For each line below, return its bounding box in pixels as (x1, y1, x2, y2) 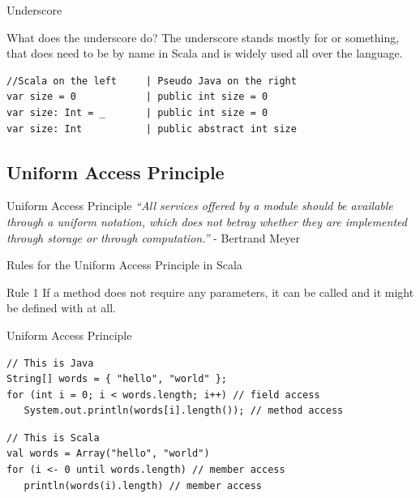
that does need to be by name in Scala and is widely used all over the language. (6, 45, 403, 62)
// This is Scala (6, 431, 100, 444)
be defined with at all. (6, 299, 116, 316)
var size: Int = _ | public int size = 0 (6, 106, 268, 118)
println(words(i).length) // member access (24, 479, 262, 492)
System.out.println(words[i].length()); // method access (24, 405, 344, 417)
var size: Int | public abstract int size (6, 122, 297, 135)
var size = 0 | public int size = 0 (6, 91, 268, 103)
